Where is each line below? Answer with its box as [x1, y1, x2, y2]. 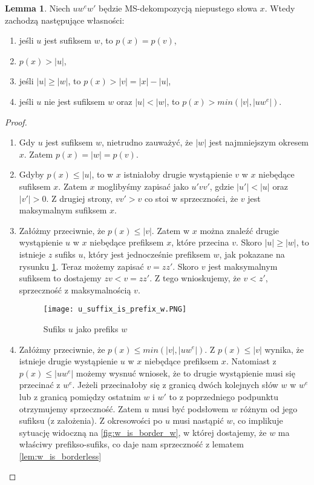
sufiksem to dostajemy [19, 272, 102, 284]
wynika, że [264, 343, 304, 355]
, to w [91, 168, 114, 181]
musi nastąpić [172, 414, 224, 427]
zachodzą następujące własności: [5, 13, 125, 26]
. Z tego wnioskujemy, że [149, 272, 241, 284]
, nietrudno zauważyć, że [102, 136, 193, 149]
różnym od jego [240, 402, 298, 415]
